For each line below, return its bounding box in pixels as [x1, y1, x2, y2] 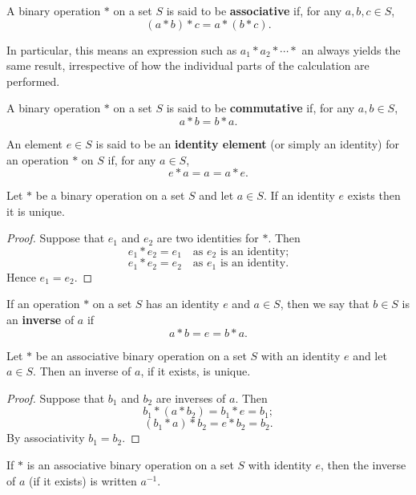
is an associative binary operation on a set [26, 456, 234, 473]
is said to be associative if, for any [166, 2, 342, 18]
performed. [6, 72, 60, 89]
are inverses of [155, 389, 226, 406]
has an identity [146, 295, 220, 312]
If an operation [6, 295, 80, 312]
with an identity [261, 347, 341, 363]
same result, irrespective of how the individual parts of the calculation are [6, 57, 370, 74]
